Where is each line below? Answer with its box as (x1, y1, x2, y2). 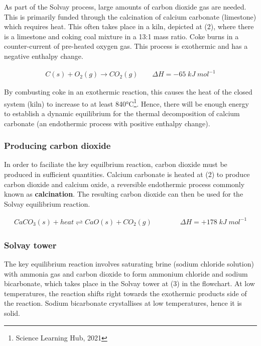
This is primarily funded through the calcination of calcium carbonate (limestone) (4, 11, 256, 22)
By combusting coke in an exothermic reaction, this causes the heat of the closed (4, 86, 252, 97)
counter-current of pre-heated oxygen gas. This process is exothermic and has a (4, 41, 248, 51)
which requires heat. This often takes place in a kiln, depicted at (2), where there (4, 21, 254, 32)
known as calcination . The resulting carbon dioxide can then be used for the (4, 189, 243, 199)
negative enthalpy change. (4, 50, 83, 61)
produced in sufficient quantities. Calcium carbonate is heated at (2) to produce (4, 168, 250, 179)
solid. (4, 308, 20, 318)
